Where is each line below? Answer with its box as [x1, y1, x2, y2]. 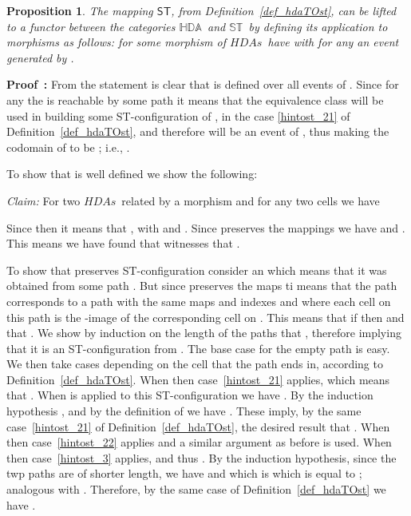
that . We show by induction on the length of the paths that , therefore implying [6, 324, 401, 341]
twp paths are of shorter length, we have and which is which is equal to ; [6, 465, 362, 482]
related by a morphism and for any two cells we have [121, 192, 380, 208]
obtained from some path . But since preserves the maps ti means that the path [6, 277, 397, 294]
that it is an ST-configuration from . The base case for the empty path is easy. [6, 339, 390, 356]
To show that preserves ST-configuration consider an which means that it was [6, 261, 387, 278]
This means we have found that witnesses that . [6, 235, 240, 252]
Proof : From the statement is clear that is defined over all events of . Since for [6, 76, 399, 93]
